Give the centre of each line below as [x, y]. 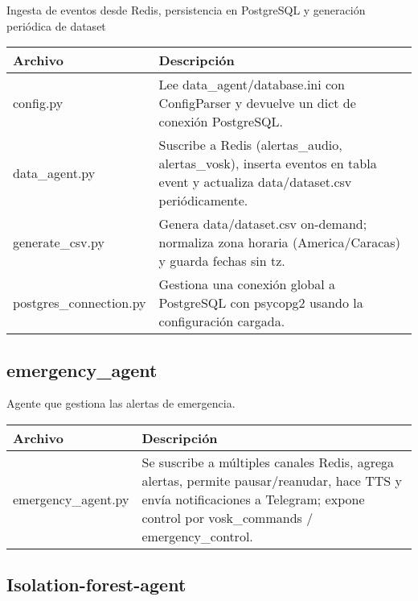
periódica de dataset [56, 25]
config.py [38, 103]
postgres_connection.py [80, 303]
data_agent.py [54, 172]
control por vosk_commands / [227, 517]
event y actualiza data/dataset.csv [255, 182]
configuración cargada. [222, 321]
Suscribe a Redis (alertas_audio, [250, 145]
